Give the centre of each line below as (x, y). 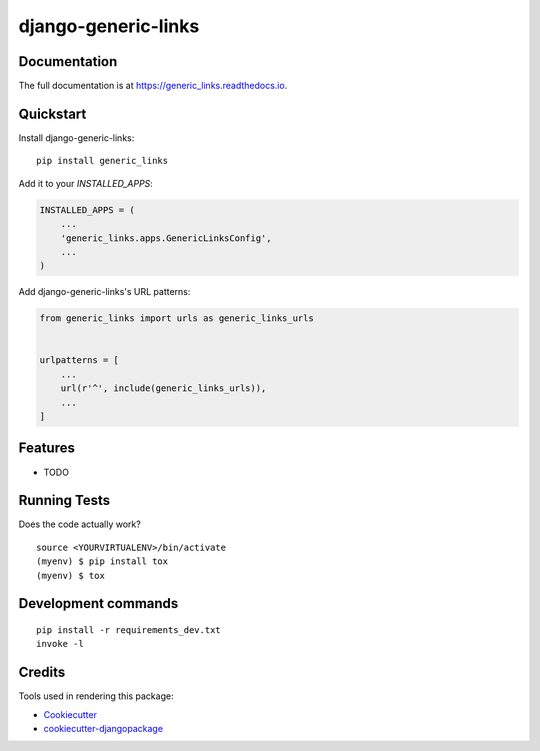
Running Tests (64, 500)
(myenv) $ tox (70, 575)
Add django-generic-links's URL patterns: (104, 292)
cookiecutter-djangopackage (103, 729)
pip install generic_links (102, 161)
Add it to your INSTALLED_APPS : (86, 183)
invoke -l (60, 644)
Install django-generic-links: (76, 137)
